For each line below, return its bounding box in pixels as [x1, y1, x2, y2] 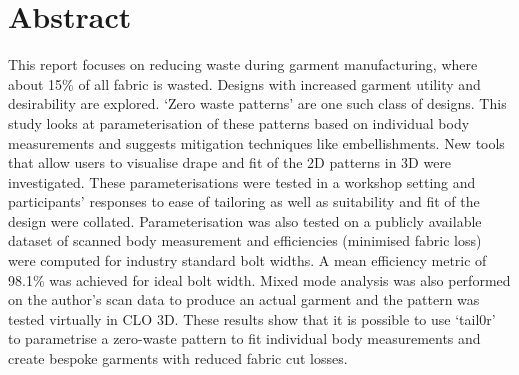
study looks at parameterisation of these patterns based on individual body [8, 112, 470, 133]
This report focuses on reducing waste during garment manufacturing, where [8, 54, 478, 75]
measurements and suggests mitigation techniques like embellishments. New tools [8, 132, 505, 153]
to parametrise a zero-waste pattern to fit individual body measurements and [8, 328, 481, 349]
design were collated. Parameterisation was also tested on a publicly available [8, 210, 482, 231]
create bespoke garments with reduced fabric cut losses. [8, 348, 348, 369]
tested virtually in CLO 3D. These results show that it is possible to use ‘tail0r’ [8, 308, 496, 329]
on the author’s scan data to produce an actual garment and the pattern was [8, 289, 480, 310]
